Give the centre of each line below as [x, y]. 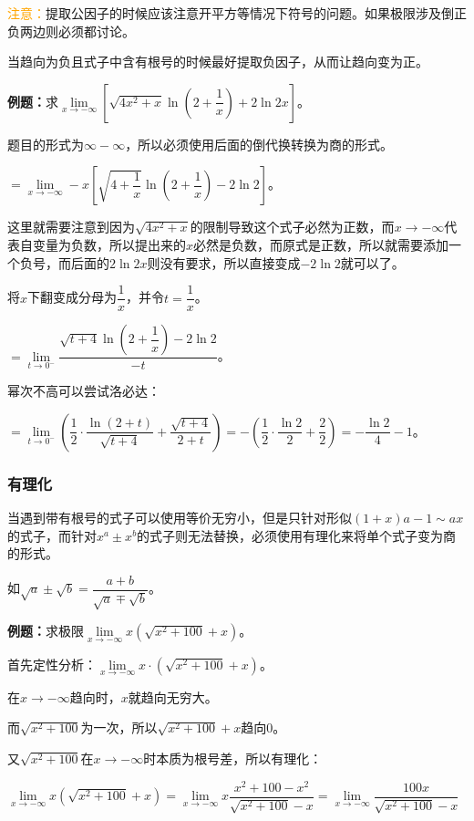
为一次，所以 [119, 727]
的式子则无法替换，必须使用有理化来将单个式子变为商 [297, 535]
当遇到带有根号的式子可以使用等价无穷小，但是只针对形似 [180, 518]
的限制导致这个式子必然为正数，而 [292, 227]
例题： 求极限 [46, 631]
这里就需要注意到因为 [71, 227]
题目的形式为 [46, 144]
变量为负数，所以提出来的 [109, 244]
